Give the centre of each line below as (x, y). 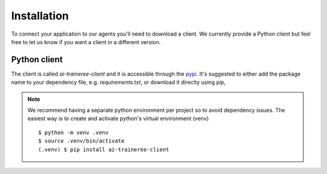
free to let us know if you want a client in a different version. (86, 42)
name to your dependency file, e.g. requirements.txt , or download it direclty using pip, (118, 82)
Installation (40, 16)
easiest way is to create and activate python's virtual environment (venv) (118, 118)
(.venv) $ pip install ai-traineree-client (104, 149)
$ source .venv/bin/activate (81, 141)
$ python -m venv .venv (74, 132)
